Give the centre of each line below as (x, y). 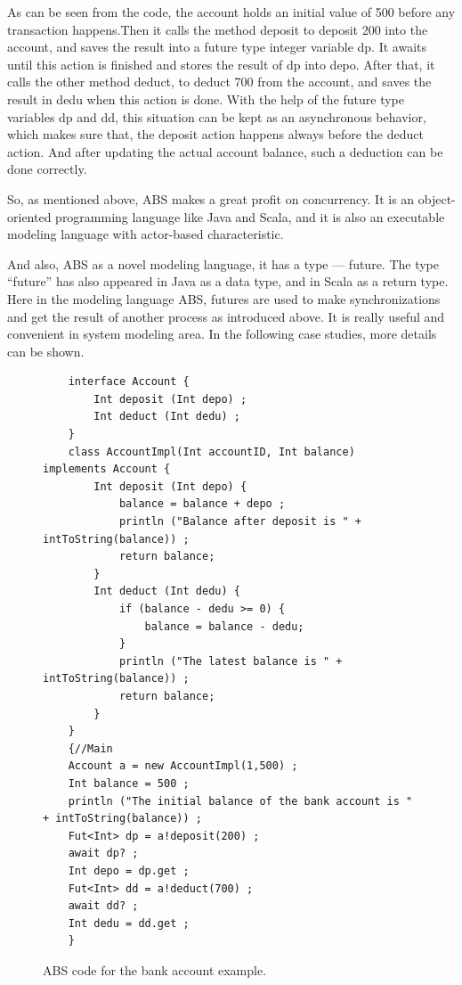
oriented (29, 216)
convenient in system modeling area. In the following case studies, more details (222, 334)
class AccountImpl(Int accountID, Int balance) (211, 451)
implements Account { (107, 469)
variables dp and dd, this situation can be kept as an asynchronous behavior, (217, 116)
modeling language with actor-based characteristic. (146, 234)
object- (437, 198)
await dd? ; (103, 906)
